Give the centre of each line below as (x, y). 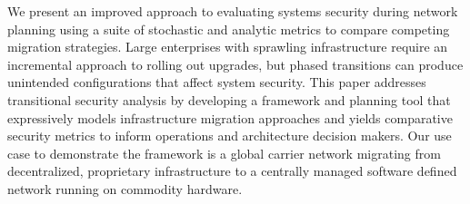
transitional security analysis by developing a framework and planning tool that (229, 99)
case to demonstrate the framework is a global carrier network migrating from (224, 153)
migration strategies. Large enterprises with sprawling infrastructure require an (228, 47)
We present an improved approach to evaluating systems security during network (233, 11)
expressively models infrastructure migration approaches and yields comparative (230, 117)
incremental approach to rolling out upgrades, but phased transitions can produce (235, 64)
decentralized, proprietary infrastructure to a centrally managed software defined (232, 171)
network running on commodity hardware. (125, 188)
